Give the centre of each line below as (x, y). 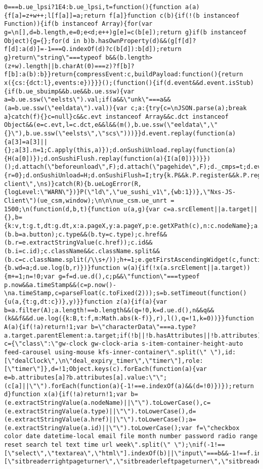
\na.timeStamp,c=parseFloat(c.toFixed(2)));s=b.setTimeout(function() (125, 293)
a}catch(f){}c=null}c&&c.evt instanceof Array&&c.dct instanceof (116, 116)
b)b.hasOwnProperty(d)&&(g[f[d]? (140, 41)
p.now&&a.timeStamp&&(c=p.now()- (60, 285)
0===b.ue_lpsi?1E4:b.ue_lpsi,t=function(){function (93, 7)
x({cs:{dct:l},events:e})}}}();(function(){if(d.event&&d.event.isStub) (129, 83)
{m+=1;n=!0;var (30, 276)
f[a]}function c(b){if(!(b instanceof (174, 15)
